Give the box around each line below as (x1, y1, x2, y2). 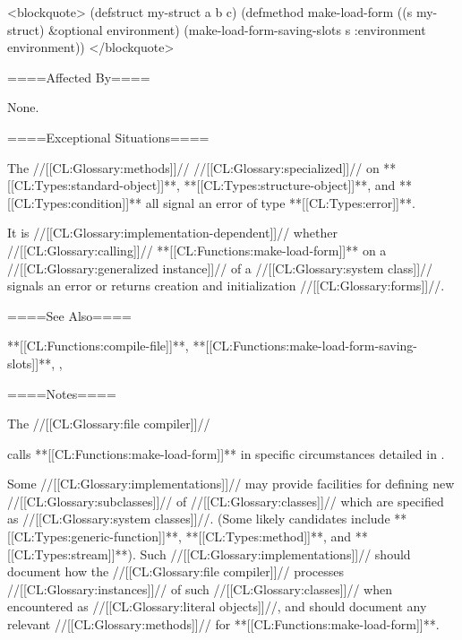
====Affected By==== (7, 67, 150, 86)
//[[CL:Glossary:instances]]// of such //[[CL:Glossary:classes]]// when (7, 579, 392, 598)
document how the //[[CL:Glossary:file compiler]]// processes (7, 562, 345, 581)
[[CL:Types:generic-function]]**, (7, 527, 182, 546)
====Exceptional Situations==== (7, 127, 210, 146)
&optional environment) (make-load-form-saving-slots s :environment (48, 20, 426, 39)
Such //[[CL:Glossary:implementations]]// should (140, 544, 411, 563)
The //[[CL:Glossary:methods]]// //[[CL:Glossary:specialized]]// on (7, 158, 380, 177)
